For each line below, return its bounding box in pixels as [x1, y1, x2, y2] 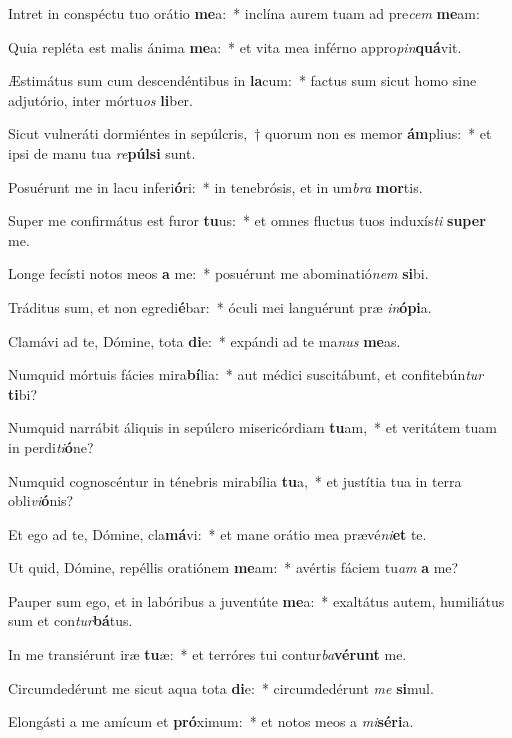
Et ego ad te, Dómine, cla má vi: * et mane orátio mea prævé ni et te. [8, 523, 427, 544]
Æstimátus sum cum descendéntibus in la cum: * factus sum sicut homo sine [8, 70, 477, 91]
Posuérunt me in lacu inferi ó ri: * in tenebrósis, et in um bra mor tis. [8, 176, 423, 197]
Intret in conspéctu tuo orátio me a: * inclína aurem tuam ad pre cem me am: [8, 3, 480, 23]
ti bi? [8, 383, 38, 404]
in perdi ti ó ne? [8, 436, 94, 457]
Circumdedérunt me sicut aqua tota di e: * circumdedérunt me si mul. [8, 677, 434, 698]
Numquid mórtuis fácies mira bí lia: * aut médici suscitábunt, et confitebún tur [8, 364, 484, 385]
